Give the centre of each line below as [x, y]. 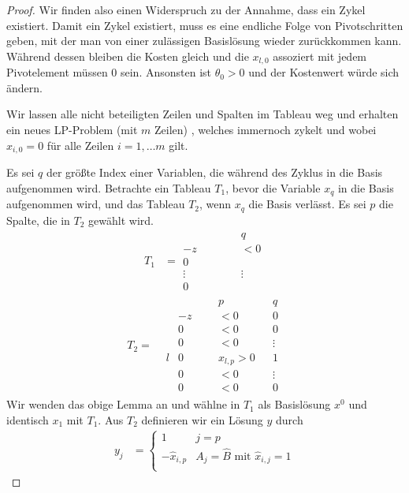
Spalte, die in [38, 220]
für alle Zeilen [80, 145]
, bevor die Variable [273, 187]
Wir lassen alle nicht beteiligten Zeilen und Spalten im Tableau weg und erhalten [203, 114]
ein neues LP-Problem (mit [72, 130]
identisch [28, 419]
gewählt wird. [121, 220]
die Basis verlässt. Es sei [307, 204]
